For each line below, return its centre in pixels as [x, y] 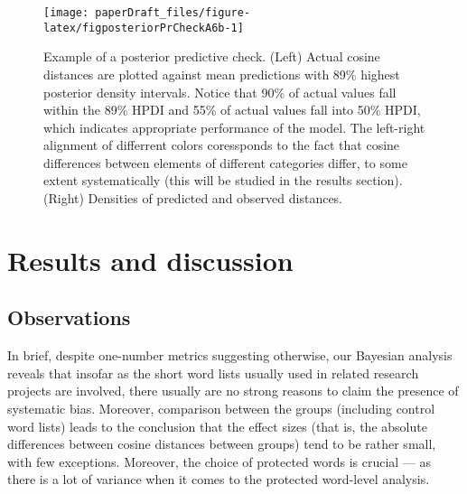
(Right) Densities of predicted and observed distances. [193, 198]
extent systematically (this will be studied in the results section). [223, 180]
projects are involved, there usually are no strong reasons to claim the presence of [233, 391]
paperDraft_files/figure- [173, 13]
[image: [66, 13]
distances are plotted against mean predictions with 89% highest [222, 74]
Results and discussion [150, 260]
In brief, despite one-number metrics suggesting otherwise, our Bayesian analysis [230, 355]
